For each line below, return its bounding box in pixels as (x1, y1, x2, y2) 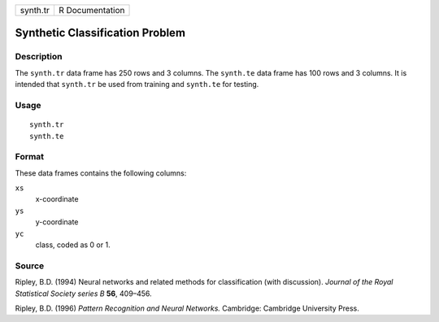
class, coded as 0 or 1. (35, 240, 111, 250)
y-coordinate (35, 217, 79, 227)
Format (15, 151, 45, 163)
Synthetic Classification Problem (15, 26, 186, 40)
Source (15, 260, 45, 272)
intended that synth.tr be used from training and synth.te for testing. (15, 80, 259, 89)
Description (15, 51, 63, 63)
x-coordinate (35, 194, 79, 204)
